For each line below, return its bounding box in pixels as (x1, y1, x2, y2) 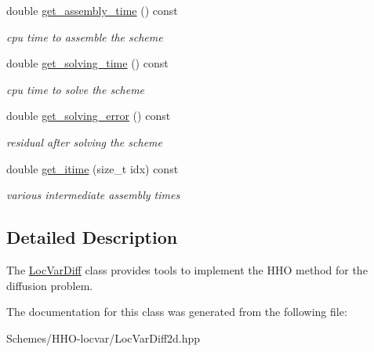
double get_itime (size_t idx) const (6, 160, 179, 176)
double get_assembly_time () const (6, 2, 178, 18)
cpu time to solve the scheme (6, 81, 145, 97)
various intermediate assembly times (6, 187, 180, 203)
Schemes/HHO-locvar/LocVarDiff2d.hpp (6, 329, 201, 346)
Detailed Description (6, 225, 178, 249)
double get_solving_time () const (6, 55, 169, 71)
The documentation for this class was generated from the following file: (6, 303, 347, 320)
